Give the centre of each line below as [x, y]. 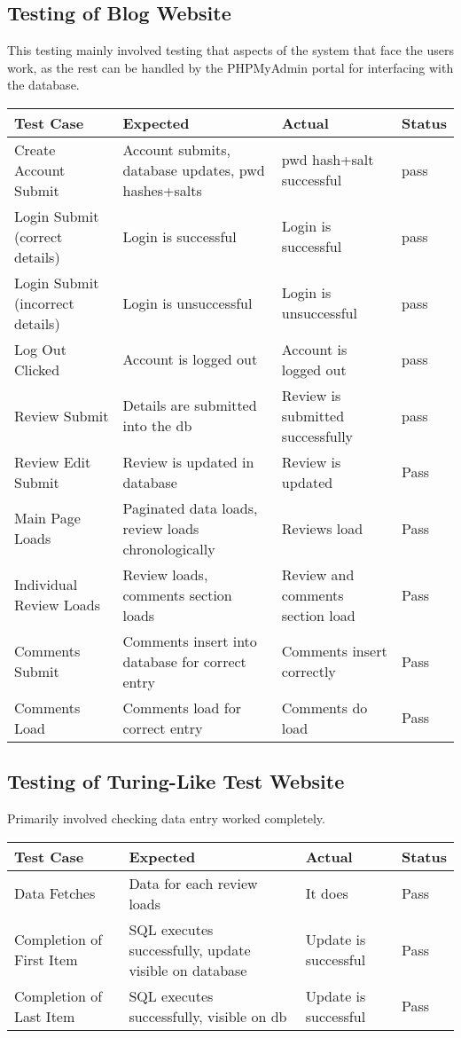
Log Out [40, 349]
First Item [46, 960]
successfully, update [190, 949]
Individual [46, 585]
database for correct [184, 661]
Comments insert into [190, 641]
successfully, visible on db [208, 1016]
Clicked [37, 369]
